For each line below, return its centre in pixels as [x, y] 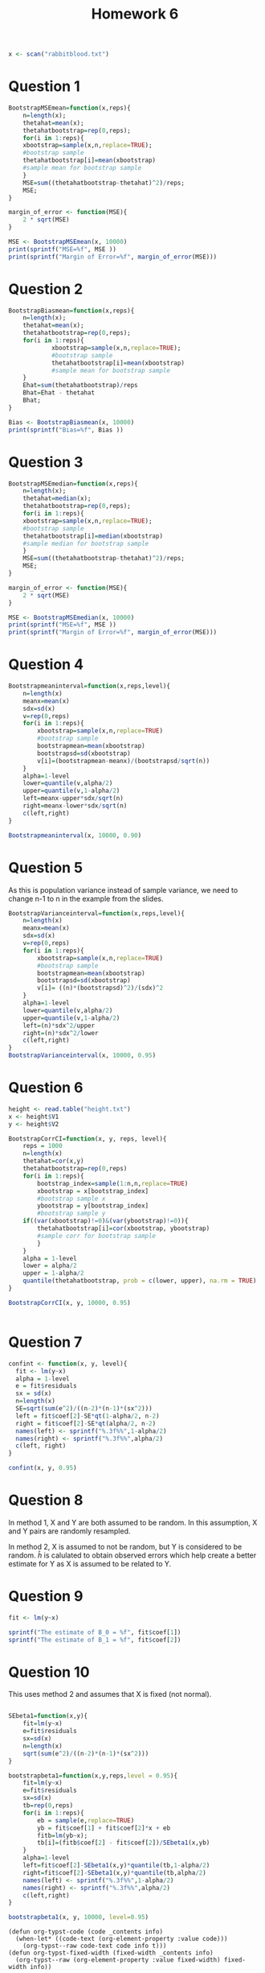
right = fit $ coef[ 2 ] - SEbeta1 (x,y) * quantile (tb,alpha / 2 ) [114, 1872]
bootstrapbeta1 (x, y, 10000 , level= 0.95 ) [79, 1917]
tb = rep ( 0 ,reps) [48, 1806]
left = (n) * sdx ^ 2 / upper [59, 1026]
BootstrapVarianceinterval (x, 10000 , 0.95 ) [82, 1055]
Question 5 [46, 867]
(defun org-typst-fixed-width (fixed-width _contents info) [111, 1953]
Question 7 [45, 1342]
